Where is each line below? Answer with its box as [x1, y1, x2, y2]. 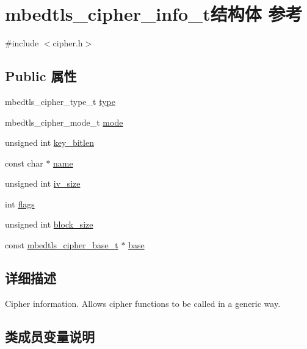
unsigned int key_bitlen [5, 136, 94, 149]
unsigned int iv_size [5, 177, 81, 190]
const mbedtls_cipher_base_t [5, 239, 118, 251]
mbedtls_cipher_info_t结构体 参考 [5, 1, 303, 26]
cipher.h [52, 37, 83, 49]
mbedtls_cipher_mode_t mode [5, 115, 123, 128]
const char [5, 156, 43, 169]
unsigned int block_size [5, 218, 93, 231]
